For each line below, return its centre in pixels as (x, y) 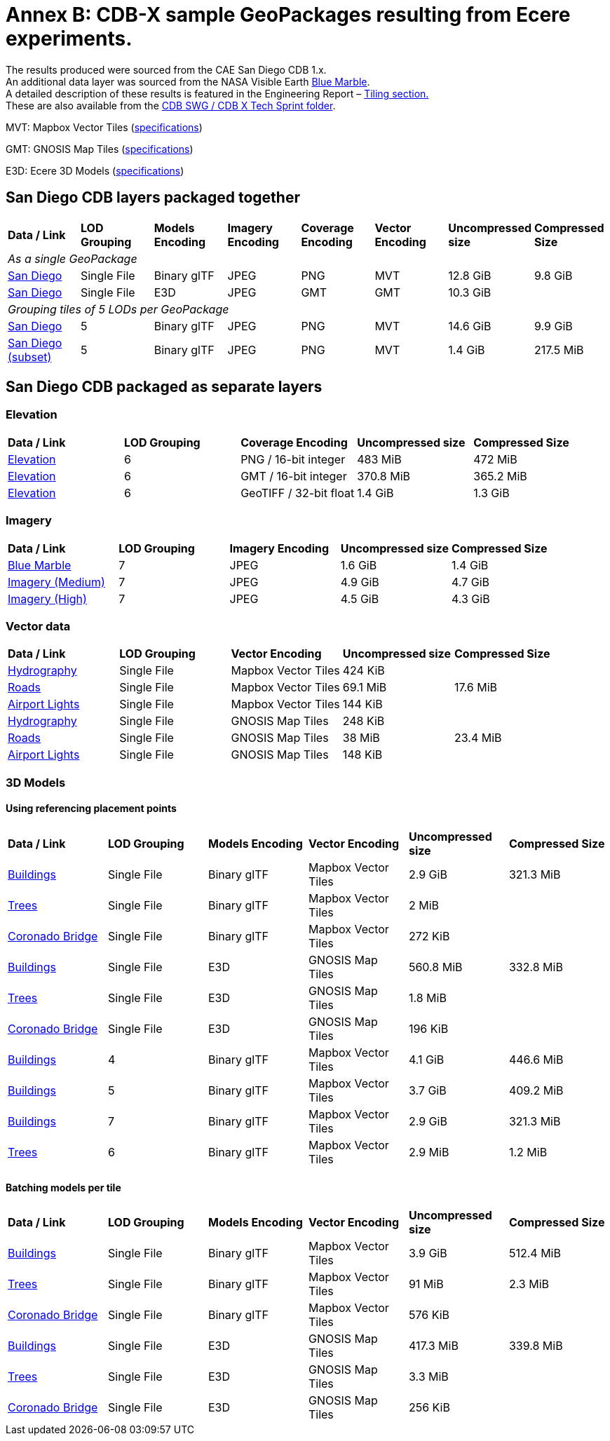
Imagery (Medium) (56, 582)
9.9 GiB (554, 326)
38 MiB (361, 738)
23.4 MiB (478, 738)
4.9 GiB (360, 582)
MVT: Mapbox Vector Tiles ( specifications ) (104, 127)
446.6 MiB (536, 1059)
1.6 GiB (359, 565)
